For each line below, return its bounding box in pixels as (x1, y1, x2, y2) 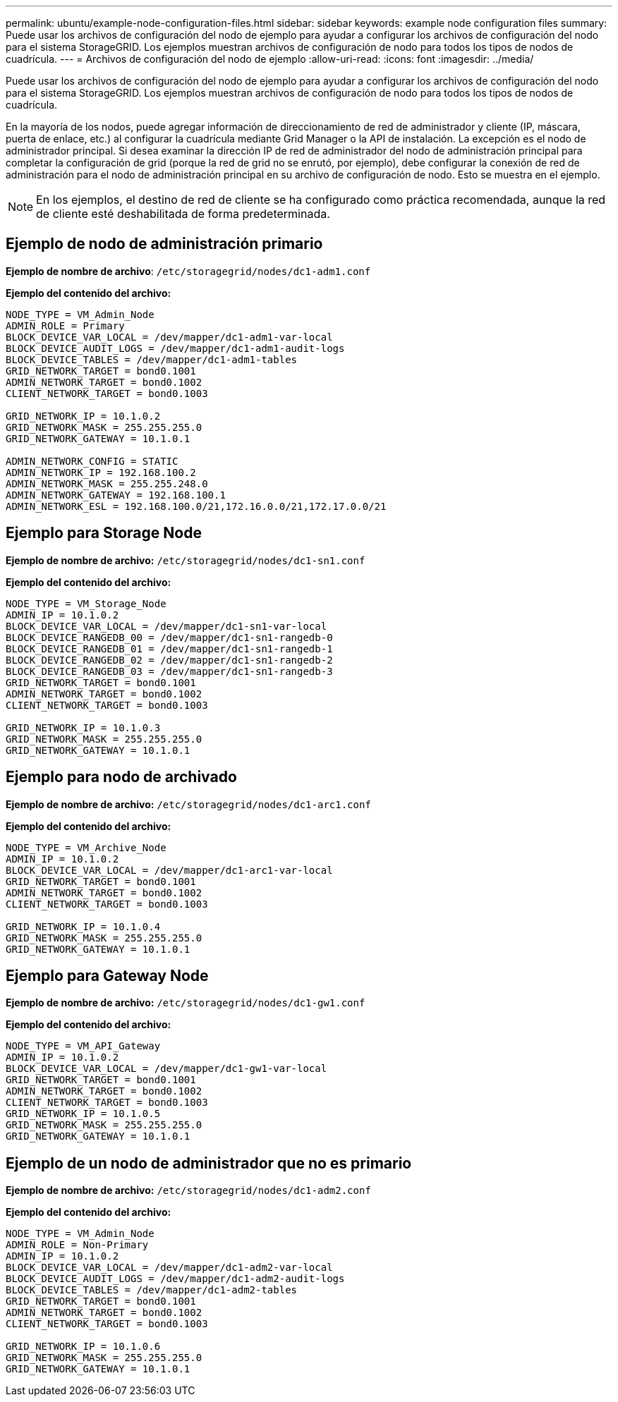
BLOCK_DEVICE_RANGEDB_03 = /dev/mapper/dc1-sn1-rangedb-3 (6, 665, 333, 677)
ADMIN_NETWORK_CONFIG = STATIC (6, 455, 178, 467)
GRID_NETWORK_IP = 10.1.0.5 (6, 1108, 161, 1120)
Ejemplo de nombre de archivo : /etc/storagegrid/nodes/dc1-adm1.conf (6, 264, 371, 277)
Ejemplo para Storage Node (6, 524, 202, 542)
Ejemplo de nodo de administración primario (6, 235, 323, 253)
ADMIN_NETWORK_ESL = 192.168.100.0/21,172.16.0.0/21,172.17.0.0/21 (6, 500, 387, 512)
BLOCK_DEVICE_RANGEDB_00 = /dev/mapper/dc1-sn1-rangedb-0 (6, 631, 333, 643)
